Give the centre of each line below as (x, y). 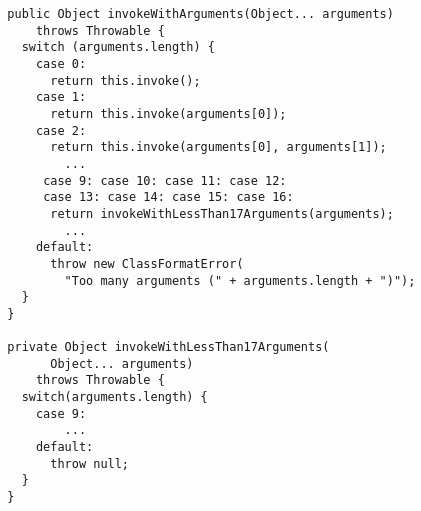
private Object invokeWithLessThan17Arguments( (168, 347)
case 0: (61, 63)
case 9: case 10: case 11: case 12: (165, 180)
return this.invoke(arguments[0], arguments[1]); (218, 147)
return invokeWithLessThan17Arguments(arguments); (222, 213)
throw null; (90, 463)
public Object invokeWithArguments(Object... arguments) (200, 14)
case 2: (61, 130)
